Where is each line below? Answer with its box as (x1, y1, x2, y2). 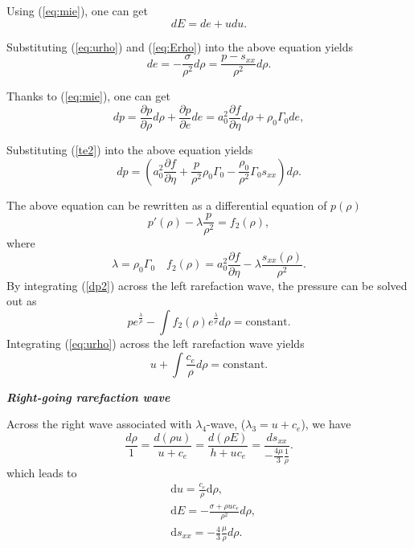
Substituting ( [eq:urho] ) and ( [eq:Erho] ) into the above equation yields (6, 38, 354, 55)
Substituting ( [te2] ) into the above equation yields (6, 141, 253, 157)
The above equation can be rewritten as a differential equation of (6, 196, 327, 213)
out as (6, 292, 37, 309)
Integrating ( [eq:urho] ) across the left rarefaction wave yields (6, 335, 305, 351)
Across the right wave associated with (6, 415, 192, 432)
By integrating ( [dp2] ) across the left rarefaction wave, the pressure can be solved (6, 276, 408, 293)
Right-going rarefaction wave (6, 388, 170, 405)
